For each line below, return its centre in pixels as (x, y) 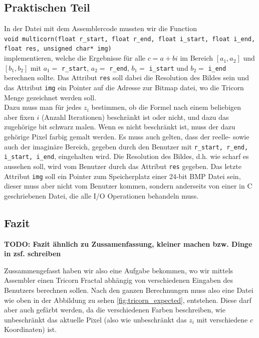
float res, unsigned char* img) (58, 49)
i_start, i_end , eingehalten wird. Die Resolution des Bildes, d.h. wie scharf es (126, 156)
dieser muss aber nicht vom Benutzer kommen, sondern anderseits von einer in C (128, 186)
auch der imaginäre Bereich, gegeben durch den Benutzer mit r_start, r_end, (126, 146)
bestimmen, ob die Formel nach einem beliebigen (166, 107)
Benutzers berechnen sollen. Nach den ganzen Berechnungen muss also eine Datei (129, 290)
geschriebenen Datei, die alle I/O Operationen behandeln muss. (101, 195)
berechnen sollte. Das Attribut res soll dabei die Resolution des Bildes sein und (126, 77)
